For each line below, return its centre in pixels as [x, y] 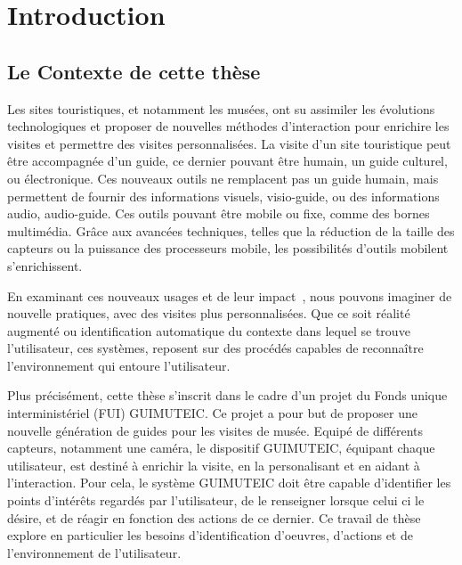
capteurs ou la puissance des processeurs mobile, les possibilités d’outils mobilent [228, 248]
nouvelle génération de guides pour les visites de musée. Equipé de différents [215, 430]
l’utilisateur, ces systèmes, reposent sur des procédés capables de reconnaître [215, 348]
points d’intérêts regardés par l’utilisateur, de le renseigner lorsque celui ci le [216, 500]
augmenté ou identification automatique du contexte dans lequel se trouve [209, 330]
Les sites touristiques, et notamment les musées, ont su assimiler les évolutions [221, 108]
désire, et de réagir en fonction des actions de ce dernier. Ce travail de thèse [214, 517]
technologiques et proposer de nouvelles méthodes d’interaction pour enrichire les [228, 126]
